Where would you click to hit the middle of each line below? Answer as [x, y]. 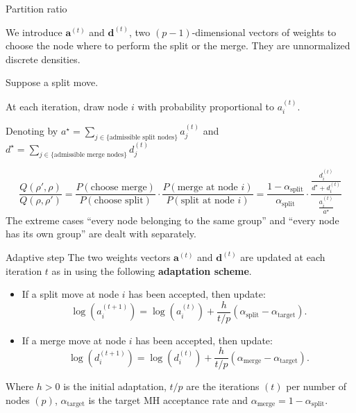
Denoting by [32, 131]
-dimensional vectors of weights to [264, 32]
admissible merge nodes [89, 155]
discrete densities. [43, 59]
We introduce [34, 32]
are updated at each [283, 256]
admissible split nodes [142, 137]
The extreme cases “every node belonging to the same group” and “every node [172, 220]
